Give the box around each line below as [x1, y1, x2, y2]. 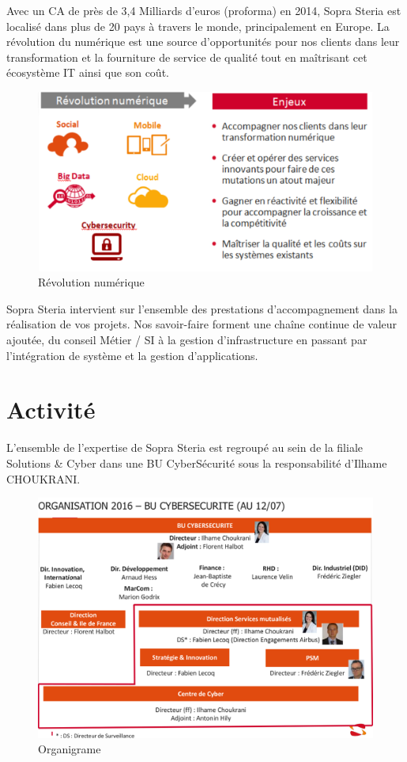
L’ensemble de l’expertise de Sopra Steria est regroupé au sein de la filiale [6, 439, 364, 456]
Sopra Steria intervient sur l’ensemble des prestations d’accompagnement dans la [6, 300, 398, 317]
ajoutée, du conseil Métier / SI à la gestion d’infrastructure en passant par [6, 332, 367, 348]
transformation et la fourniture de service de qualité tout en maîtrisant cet [6, 48, 367, 65]
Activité [6, 393, 96, 426]
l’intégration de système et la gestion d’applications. [6, 347, 258, 363]
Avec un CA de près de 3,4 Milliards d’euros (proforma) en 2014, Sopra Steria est [6, 2, 401, 18]
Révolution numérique [38, 274, 145, 290]
